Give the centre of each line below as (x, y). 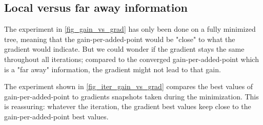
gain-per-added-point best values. (56, 116)
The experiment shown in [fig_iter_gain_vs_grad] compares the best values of (129, 86)
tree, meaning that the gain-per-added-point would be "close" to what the (120, 39)
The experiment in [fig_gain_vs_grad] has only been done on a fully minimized (130, 29)
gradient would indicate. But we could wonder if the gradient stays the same (124, 49)
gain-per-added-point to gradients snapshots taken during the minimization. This (131, 96)
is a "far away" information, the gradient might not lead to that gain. (113, 69)
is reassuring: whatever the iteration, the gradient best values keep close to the (128, 106)
